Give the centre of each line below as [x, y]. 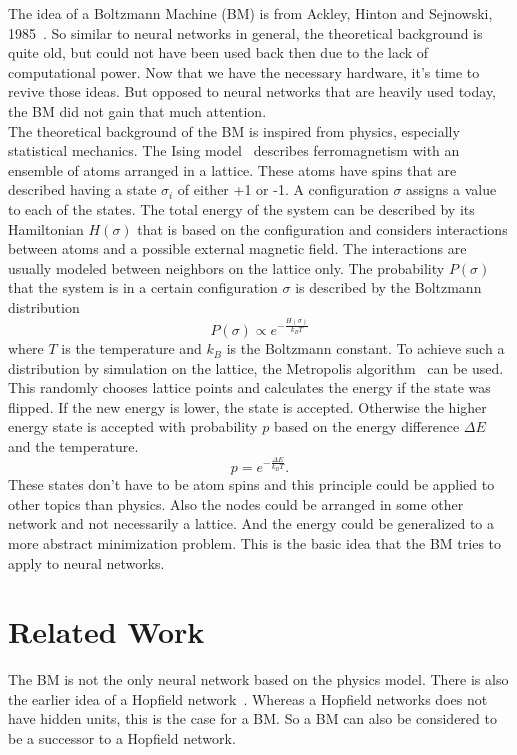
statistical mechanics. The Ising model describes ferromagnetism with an [234, 150]
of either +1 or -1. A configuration [283, 189]
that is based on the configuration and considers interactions [322, 228]
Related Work [106, 631]
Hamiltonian [46, 228]
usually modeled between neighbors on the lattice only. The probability [226, 267]
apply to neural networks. [86, 562]
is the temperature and [131, 348]
